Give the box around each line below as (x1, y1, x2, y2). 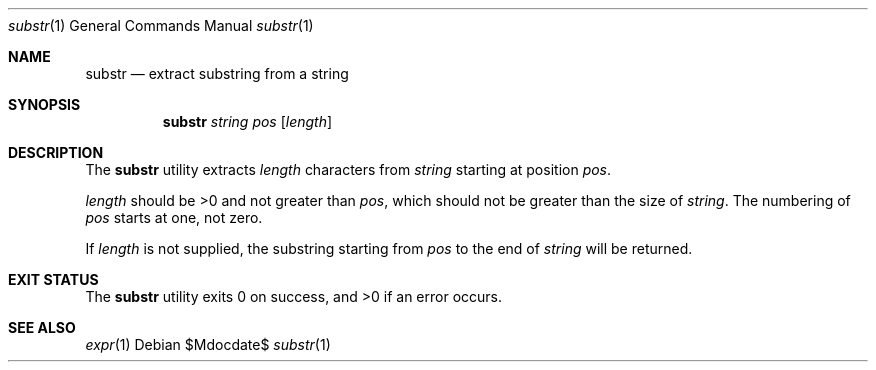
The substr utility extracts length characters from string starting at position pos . (85, 161, 612, 178)
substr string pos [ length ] (162, 113, 333, 130)
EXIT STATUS (8, 271, 99, 288)
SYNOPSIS (8, 96, 81, 113)
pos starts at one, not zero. (85, 209, 263, 226)
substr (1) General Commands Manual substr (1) (8, 17, 314, 34)
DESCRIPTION (8, 144, 104, 161)
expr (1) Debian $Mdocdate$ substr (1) (85, 336, 331, 353)
